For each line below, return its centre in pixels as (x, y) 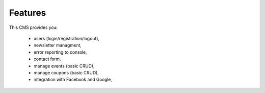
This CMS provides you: (33, 27)
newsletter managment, (58, 45)
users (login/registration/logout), (66, 38)
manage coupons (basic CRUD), (66, 72)
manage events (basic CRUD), (64, 66)
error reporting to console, (60, 52)
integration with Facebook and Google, (73, 80)
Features (27, 13)
